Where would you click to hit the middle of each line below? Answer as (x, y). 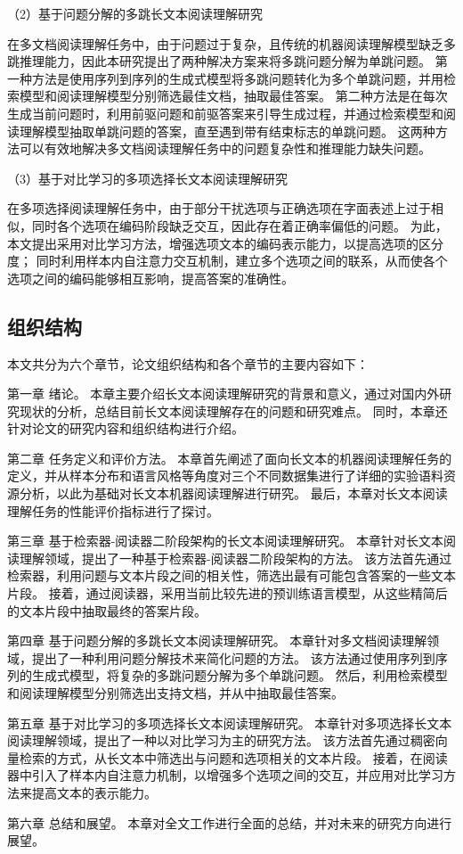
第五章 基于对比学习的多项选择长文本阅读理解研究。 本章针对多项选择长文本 (230, 723)
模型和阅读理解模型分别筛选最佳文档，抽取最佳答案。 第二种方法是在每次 (233, 96)
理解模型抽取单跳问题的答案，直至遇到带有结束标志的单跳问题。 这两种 (227, 131)
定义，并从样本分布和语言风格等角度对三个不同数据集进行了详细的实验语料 (225, 476)
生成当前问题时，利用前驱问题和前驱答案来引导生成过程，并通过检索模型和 (225, 113)
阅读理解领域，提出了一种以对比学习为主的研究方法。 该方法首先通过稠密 (221, 740)
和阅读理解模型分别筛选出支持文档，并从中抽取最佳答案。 (175, 693)
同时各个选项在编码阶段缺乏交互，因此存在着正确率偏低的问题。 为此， (240, 225)
